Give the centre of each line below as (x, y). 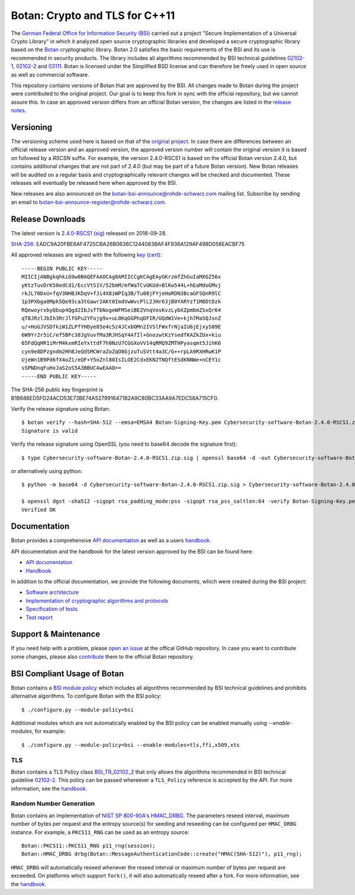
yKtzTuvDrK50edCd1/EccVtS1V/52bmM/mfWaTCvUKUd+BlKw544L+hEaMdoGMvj (121, 285)
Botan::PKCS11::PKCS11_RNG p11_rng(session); (89, 846)
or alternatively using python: (47, 471)
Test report (39, 617)
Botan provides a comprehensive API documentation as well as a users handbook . (111, 541)
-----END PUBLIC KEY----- (59, 376)
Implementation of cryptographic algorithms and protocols (97, 600)
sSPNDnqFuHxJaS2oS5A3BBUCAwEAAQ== (71, 368)
